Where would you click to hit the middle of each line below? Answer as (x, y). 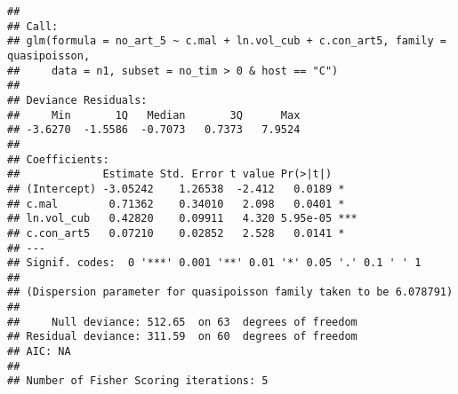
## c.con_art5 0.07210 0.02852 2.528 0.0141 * (176, 233)
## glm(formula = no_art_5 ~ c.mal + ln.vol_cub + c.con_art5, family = (227, 41)
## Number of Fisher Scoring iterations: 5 (138, 381)
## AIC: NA (39, 352)
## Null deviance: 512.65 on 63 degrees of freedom (182, 322)
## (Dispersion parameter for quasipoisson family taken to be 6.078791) (230, 292)
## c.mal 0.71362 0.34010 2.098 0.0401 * (176, 204)
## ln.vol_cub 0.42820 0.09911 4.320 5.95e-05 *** (182, 219)
